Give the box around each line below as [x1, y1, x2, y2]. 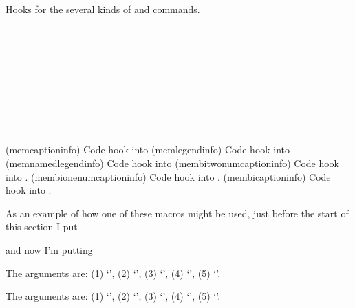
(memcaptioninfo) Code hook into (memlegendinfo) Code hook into [6, 142, 290, 157]
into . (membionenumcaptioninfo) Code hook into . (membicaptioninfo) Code [6, 169, 331, 184]
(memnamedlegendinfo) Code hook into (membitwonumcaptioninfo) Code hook [6, 155, 340, 170]
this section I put [6, 219, 78, 234]
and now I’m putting [6, 242, 93, 256]
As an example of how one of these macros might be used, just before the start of [6, 206, 349, 220]
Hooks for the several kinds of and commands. [6, 2, 200, 16]
